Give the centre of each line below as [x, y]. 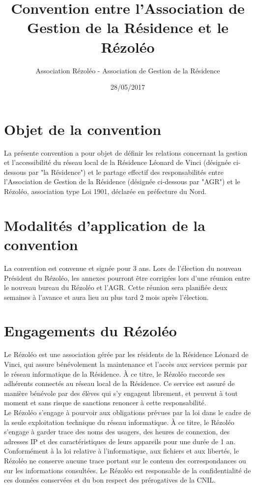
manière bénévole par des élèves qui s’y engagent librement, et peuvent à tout [121, 393]
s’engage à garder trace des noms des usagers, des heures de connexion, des [117, 432]
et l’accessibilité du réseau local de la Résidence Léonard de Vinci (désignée [118, 162]
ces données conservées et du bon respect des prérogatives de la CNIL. [110, 480]
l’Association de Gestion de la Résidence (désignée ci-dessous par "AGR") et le [122, 181]
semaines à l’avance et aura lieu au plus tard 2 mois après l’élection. [106, 297]
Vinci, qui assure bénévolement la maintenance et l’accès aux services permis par [126, 364]
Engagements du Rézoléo [90, 331]
